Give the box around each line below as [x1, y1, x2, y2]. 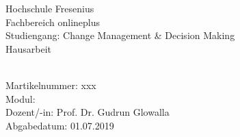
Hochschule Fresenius [5, 1, 94, 15]
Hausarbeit [5, 41, 52, 55]
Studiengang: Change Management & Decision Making [5, 28, 235, 42]
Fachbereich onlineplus [5, 14, 100, 29]
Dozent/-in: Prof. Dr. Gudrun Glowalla [5, 105, 170, 119]
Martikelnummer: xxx [5, 77, 96, 92]
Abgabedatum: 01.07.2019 [5, 118, 114, 132]
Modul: [5, 91, 36, 105]
